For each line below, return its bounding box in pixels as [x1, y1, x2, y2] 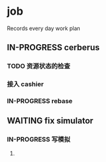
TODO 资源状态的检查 [7, 62, 71, 71]
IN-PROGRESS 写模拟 [7, 135, 71, 144]
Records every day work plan [7, 25, 81, 32]
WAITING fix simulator [7, 115, 94, 126]
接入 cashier [7, 80, 44, 88]
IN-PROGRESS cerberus [7, 42, 100, 53]
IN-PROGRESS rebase [7, 97, 72, 106]
